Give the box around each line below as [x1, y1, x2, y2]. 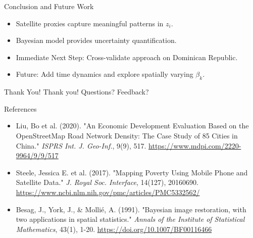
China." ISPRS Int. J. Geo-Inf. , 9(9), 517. [16, 140, 146, 151]
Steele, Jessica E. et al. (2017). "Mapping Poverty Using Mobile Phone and [16, 167, 248, 177]
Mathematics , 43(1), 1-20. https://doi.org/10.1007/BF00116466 [16, 223, 212, 234]
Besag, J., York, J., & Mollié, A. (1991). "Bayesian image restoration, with [16, 204, 246, 214]
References [4, 103, 37, 114]
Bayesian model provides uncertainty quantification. [16, 35, 177, 45]
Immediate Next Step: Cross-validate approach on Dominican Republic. [16, 52, 238, 62]
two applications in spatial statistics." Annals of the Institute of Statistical [16, 214, 245, 224]
